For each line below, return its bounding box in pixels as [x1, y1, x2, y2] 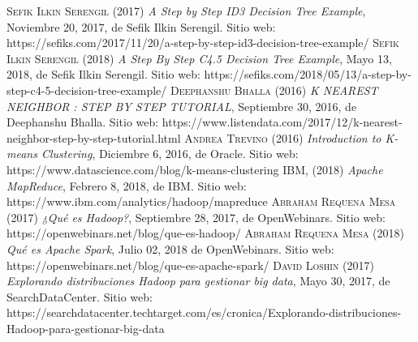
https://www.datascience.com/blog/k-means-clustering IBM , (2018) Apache [6, 160, 383, 177]
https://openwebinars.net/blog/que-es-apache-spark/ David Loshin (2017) [6, 256, 374, 273]
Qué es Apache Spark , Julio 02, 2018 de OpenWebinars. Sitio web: [6, 240, 334, 257]
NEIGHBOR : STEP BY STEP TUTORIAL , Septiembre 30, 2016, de [6, 97, 357, 114]
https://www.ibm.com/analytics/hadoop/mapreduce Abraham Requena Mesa [6, 193, 396, 210]
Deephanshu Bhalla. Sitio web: [6, 113, 159, 130]
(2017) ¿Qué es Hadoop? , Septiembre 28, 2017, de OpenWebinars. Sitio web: [6, 208, 386, 225]
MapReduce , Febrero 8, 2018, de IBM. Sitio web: [6, 177, 247, 194]
